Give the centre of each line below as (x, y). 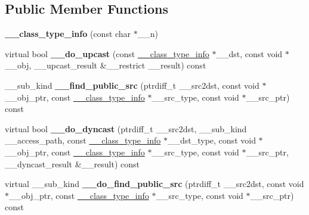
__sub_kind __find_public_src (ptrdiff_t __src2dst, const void (132, 85)
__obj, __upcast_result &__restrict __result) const (106, 65)
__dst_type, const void (211, 140)
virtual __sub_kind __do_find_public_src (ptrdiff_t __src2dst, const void (154, 184)
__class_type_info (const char (68, 34)
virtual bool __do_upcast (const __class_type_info (107, 53)
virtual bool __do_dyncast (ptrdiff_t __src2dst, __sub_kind (126, 128)
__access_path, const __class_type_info (83, 140)
